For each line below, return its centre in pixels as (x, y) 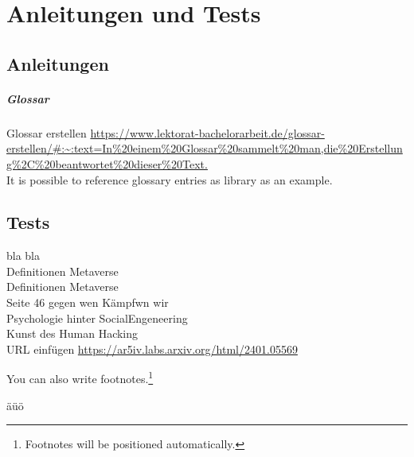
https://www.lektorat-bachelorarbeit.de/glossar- (207, 132)
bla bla (23, 256)
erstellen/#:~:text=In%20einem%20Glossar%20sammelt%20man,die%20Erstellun (205, 148)
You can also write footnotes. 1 (80, 378)
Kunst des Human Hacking (72, 333)
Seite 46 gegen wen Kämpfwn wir (88, 302)
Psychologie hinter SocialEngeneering (97, 318)
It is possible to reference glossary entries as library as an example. (170, 179)
